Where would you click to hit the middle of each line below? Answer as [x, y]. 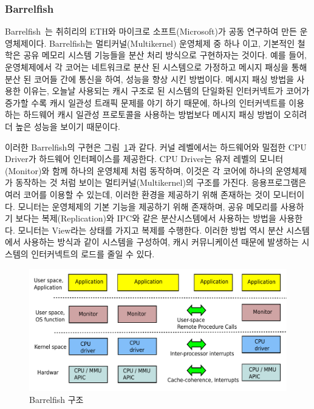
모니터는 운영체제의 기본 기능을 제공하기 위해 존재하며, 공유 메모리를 [148, 206]
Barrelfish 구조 [56, 399]
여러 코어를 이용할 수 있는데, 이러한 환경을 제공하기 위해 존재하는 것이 [138, 194]
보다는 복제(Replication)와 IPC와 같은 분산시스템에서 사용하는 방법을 [146, 218]
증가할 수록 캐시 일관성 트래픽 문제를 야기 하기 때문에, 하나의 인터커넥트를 [145, 102]
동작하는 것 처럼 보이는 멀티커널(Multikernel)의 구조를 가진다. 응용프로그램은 [161, 182]
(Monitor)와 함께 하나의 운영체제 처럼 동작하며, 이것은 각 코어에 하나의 [139, 170]
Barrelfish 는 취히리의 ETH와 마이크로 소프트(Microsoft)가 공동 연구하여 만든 [151, 31]
